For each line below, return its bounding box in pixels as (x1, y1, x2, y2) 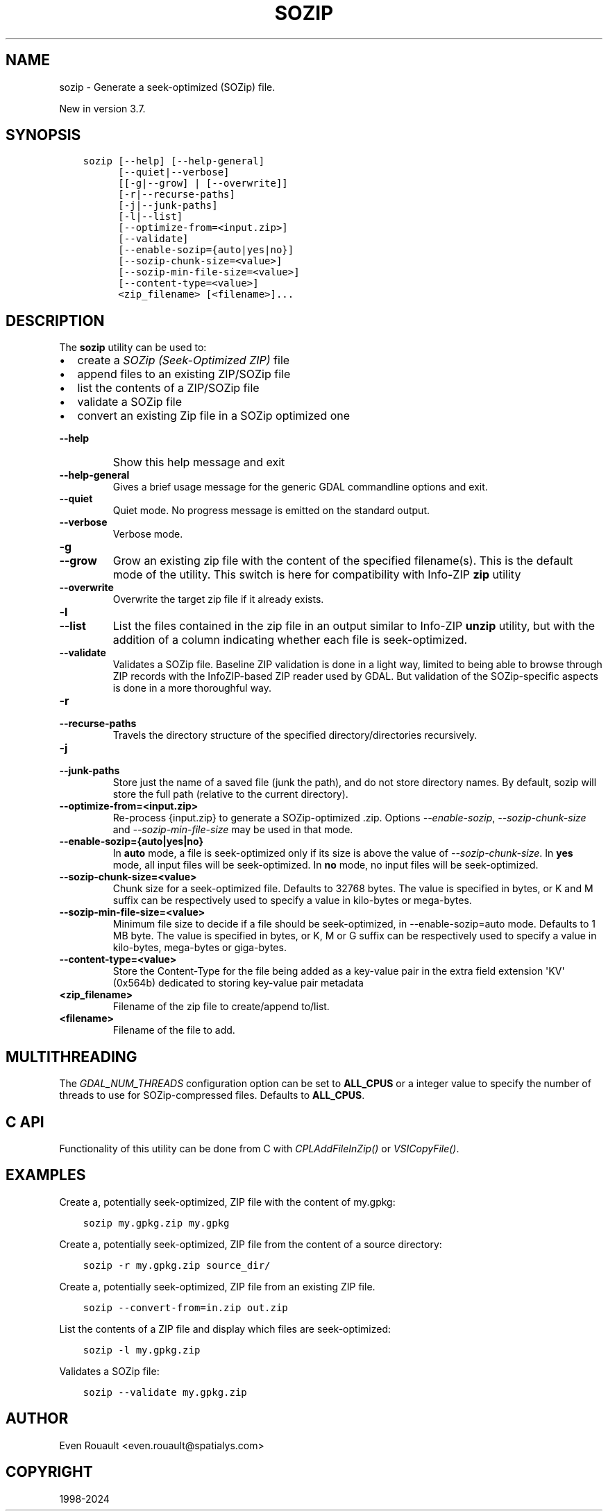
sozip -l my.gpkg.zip (83, 1344, 201, 1356)
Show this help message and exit (112, 455, 285, 470)
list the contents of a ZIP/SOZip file (77, 381, 260, 395)
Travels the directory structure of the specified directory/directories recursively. (112, 729, 478, 742)
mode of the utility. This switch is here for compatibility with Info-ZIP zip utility (112, 567, 521, 582)
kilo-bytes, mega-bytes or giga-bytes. (112, 941, 287, 954)
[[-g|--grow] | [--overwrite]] (118, 178, 288, 189)
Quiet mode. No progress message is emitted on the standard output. (112, 504, 430, 517)
